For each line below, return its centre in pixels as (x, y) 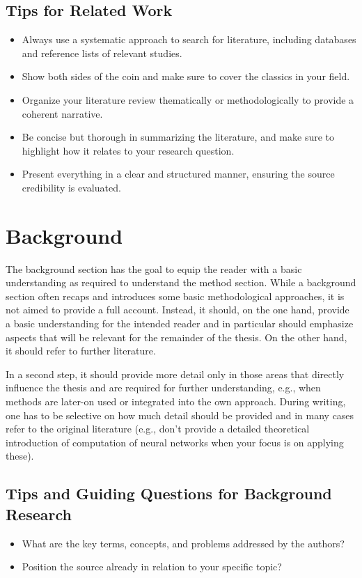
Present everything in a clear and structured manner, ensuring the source (178, 174)
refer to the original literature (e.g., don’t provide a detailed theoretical (158, 429)
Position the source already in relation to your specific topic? (152, 567)
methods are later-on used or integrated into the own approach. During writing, (176, 401)
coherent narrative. (62, 113)
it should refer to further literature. (81, 351)
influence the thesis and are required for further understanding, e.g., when (163, 388)
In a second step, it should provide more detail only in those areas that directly (175, 374)
